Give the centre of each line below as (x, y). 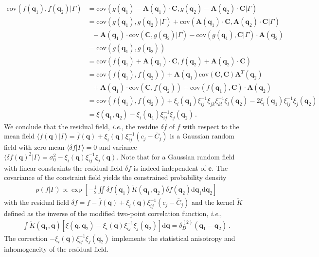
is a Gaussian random (202, 136)
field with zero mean (34, 147)
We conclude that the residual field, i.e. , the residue (81, 126)
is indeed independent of (170, 168)
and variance (118, 147)
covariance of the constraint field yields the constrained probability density (115, 177)
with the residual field (36, 202)
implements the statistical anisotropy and (174, 238)
